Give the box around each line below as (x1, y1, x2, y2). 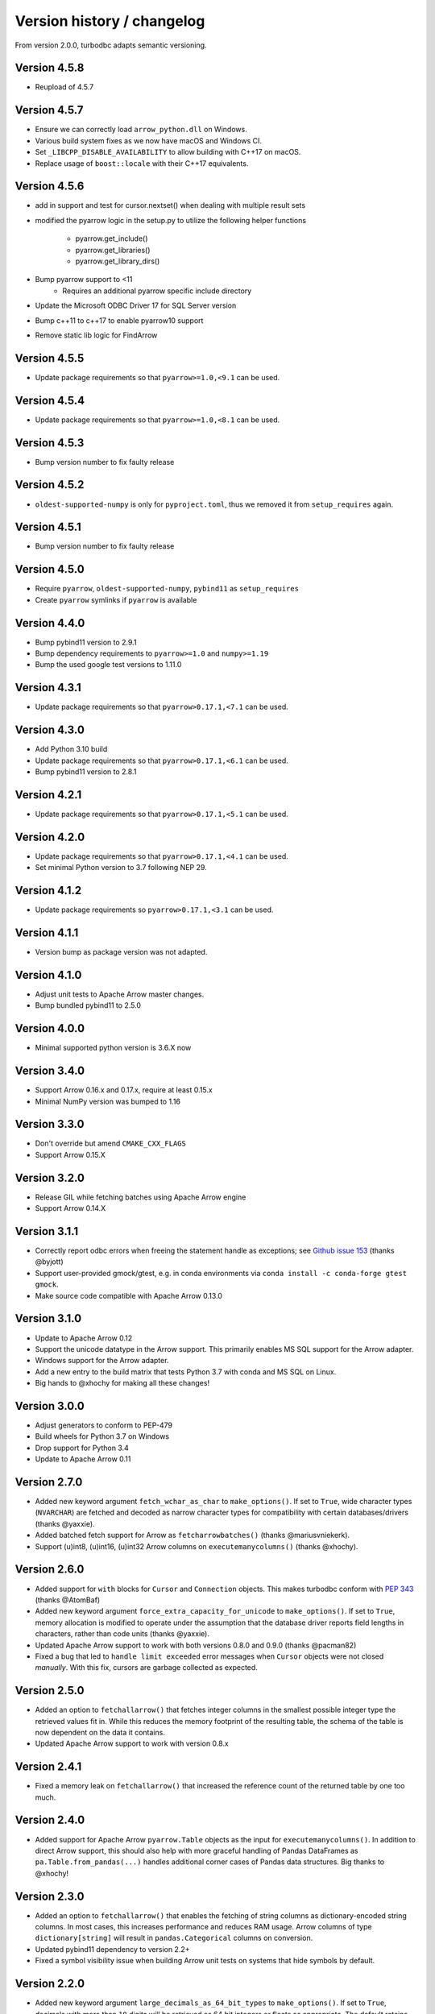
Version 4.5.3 (14, 436, 85, 450)
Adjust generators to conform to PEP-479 (35, 1420, 173, 1430)
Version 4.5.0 (14, 562, 85, 576)
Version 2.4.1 (14, 1760, 82, 1774)
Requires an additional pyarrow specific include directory (62, 286, 252, 296)
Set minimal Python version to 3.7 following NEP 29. (35, 863, 207, 872)
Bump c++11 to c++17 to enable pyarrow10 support (35, 315, 204, 325)
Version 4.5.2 (14, 478, 85, 491)
